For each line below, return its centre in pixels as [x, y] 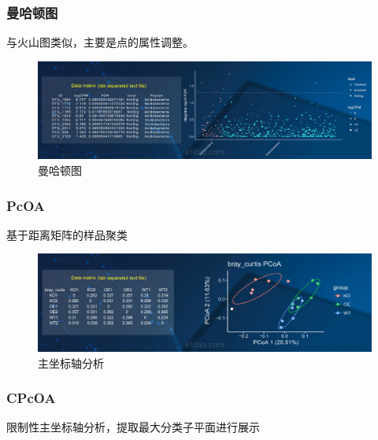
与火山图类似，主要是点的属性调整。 [100, 42]
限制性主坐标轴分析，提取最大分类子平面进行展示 [133, 427]
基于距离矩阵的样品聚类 [67, 234]
